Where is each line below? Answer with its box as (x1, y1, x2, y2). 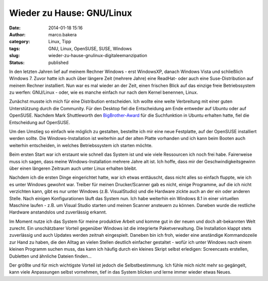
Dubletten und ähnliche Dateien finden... (9, 253, 92, 259)
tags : (9, 45, 20, 52)
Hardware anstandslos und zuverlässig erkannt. (9, 209, 107, 215)
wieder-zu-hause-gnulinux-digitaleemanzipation (48, 53, 147, 59)
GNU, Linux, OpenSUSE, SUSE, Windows (48, 45, 132, 52)
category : (9, 39, 30, 45)
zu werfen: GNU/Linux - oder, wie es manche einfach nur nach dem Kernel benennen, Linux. (9, 89, 198, 95)
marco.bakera (48, 31, 77, 37)
